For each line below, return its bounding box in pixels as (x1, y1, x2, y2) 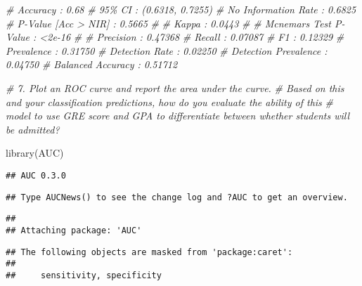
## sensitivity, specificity (6, 270, 162, 280)
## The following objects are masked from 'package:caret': (6, 247, 293, 257)
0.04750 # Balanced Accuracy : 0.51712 (6, 57, 178, 72)
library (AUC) (6, 145, 64, 160)
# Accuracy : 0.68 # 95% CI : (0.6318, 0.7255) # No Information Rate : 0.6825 (6, 2, 356, 16)
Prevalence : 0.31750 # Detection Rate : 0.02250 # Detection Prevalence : (6, 43, 328, 58)
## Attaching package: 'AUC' (6, 225, 142, 235)
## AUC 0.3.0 (6, 170, 66, 181)
